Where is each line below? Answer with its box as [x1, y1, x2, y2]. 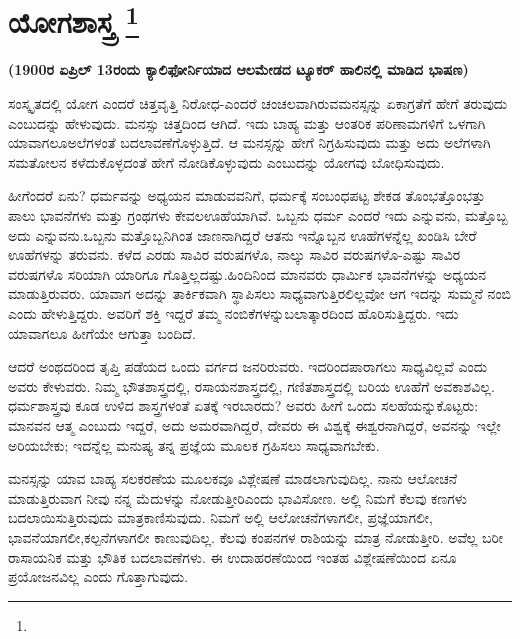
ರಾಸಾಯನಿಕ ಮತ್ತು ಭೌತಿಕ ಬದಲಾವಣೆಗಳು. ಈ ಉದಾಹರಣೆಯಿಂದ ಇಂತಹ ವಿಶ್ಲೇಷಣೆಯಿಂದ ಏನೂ [8, 546, 457, 567]
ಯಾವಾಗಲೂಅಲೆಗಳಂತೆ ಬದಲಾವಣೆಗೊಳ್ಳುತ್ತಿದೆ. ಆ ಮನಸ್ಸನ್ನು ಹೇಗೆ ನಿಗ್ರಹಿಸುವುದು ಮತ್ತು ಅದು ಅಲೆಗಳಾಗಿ [8, 132, 491, 153]
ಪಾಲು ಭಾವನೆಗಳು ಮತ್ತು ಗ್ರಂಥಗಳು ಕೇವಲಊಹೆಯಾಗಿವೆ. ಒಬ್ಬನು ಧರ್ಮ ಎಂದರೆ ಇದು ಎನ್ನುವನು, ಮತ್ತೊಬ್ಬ [8, 205, 508, 226]
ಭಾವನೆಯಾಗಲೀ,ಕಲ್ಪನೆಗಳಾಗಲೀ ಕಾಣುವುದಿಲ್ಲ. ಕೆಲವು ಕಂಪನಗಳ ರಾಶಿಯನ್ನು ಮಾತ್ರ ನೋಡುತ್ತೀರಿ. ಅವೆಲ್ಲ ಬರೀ [8, 526, 503, 547]
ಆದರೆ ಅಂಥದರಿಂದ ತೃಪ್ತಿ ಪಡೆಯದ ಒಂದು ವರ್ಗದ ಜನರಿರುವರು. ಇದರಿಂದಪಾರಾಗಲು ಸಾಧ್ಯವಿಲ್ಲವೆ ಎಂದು [8, 356, 488, 377]
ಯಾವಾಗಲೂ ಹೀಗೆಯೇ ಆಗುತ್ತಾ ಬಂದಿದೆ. [8, 322, 196, 343]
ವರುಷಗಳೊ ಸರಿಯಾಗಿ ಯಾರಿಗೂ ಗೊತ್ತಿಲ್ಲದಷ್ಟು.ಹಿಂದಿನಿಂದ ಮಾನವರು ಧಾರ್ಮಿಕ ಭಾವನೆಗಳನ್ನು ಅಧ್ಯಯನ [8, 263, 487, 284]
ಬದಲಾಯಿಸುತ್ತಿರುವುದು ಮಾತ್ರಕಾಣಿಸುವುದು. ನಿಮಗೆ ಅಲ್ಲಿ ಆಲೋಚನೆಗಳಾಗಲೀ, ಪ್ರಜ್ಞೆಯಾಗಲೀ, [8, 507, 433, 528]
